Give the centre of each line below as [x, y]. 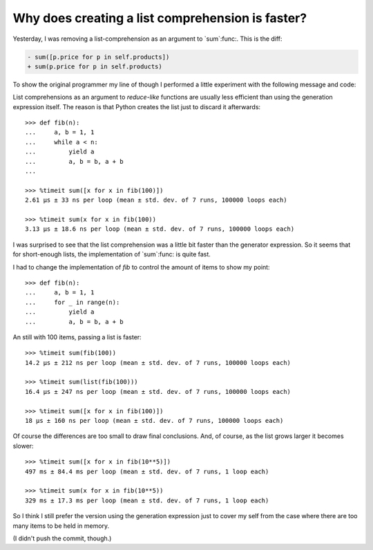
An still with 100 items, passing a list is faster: [77, 337]
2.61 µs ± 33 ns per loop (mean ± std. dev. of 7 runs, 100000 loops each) [156, 200]
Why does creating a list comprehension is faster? [160, 18]
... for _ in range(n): [73, 302]
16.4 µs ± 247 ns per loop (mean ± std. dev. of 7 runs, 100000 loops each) [158, 391]
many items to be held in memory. [61, 526]
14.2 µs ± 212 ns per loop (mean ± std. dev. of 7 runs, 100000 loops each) [158, 362]
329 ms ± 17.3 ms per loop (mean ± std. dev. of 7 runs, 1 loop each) [147, 500]
